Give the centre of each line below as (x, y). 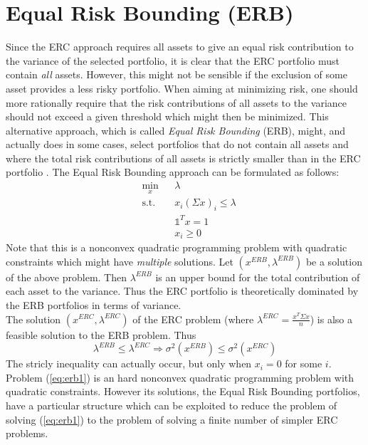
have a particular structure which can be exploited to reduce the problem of (172, 405)
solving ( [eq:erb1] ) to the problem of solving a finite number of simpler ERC (172, 419)
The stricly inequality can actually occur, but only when (129, 363)
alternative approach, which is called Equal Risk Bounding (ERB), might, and (176, 130)
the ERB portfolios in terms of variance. (94, 304)
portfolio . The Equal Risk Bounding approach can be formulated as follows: (173, 172)
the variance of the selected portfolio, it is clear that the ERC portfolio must (173, 60)
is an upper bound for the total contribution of (258, 277)
